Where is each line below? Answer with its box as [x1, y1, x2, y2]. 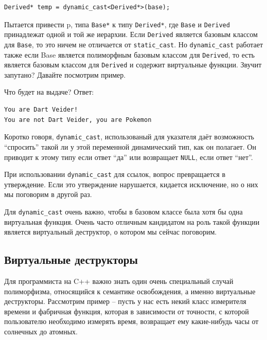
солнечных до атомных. [4, 326, 78, 337]
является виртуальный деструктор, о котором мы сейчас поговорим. [4, 226, 217, 237]
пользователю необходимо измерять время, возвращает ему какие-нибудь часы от [4, 316, 259, 327]
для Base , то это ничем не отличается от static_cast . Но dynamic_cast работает [4, 39, 263, 49]
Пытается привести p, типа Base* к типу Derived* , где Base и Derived [4, 19, 230, 29]
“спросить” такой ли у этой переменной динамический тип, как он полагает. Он [4, 141, 256, 152]
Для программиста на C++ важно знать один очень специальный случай [4, 276, 234, 287]
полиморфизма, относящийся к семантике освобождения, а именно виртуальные [4, 285, 256, 296]
